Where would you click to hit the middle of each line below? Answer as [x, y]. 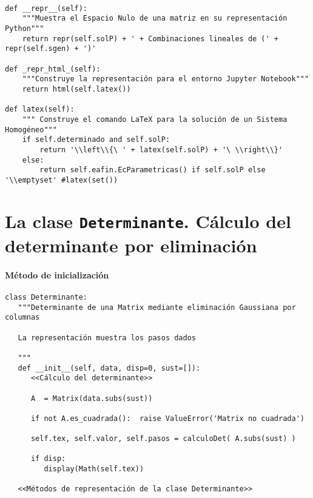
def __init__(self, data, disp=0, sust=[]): [109, 368]
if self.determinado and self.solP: [96, 140]
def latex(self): [40, 109]
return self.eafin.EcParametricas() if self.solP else [153, 170]
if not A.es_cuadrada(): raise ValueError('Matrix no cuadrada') [167, 418]
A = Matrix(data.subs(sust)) [92, 398]
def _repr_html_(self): [53, 69]
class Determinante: [46, 297]
